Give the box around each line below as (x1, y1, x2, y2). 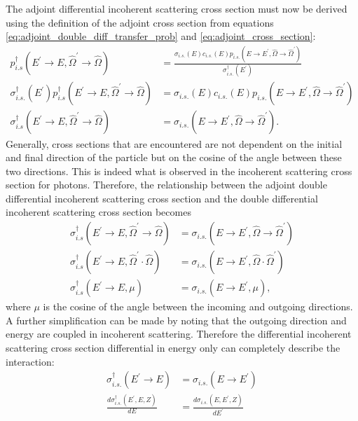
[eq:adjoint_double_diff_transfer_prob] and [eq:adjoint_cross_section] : (6, 29, 316, 43)
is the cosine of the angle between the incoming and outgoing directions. (43, 299, 353, 314)
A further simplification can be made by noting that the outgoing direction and (6, 312, 347, 327)
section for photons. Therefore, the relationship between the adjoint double (6, 177, 327, 192)
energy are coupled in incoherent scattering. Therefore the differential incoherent (6, 326, 352, 341)
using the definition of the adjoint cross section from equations (6, 15, 274, 29)
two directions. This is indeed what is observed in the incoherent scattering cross (6, 163, 352, 178)
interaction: (6, 354, 55, 368)
